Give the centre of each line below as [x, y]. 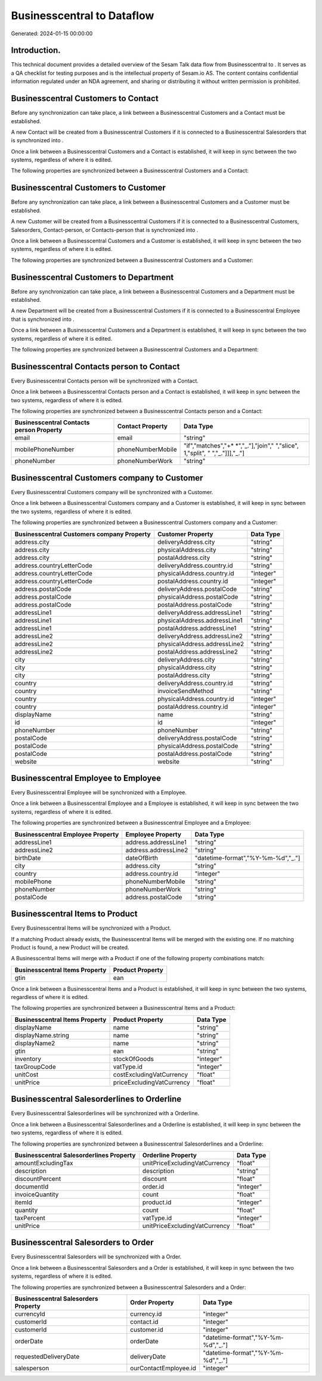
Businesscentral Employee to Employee [86, 778]
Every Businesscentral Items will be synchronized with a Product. [91, 928]
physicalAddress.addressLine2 [201, 644]
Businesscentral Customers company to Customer [107, 478]
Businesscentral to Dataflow [83, 16]
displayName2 [35, 1043]
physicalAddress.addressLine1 [200, 620]
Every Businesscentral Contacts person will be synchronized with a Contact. [105, 381]
